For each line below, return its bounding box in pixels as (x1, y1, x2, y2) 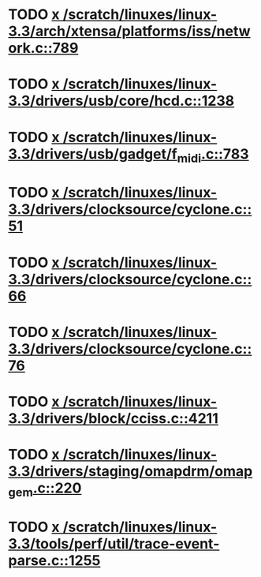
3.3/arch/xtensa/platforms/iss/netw (8, 22, 251, 40)
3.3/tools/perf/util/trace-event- (8, 534, 220, 553)
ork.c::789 (8, 39, 79, 57)
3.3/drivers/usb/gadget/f (8, 144, 177, 163)
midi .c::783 (177, 144, 250, 166)
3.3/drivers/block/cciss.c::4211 (8, 409, 218, 427)
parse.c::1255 (8, 551, 101, 569)
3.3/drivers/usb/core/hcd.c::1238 (8, 92, 235, 110)
